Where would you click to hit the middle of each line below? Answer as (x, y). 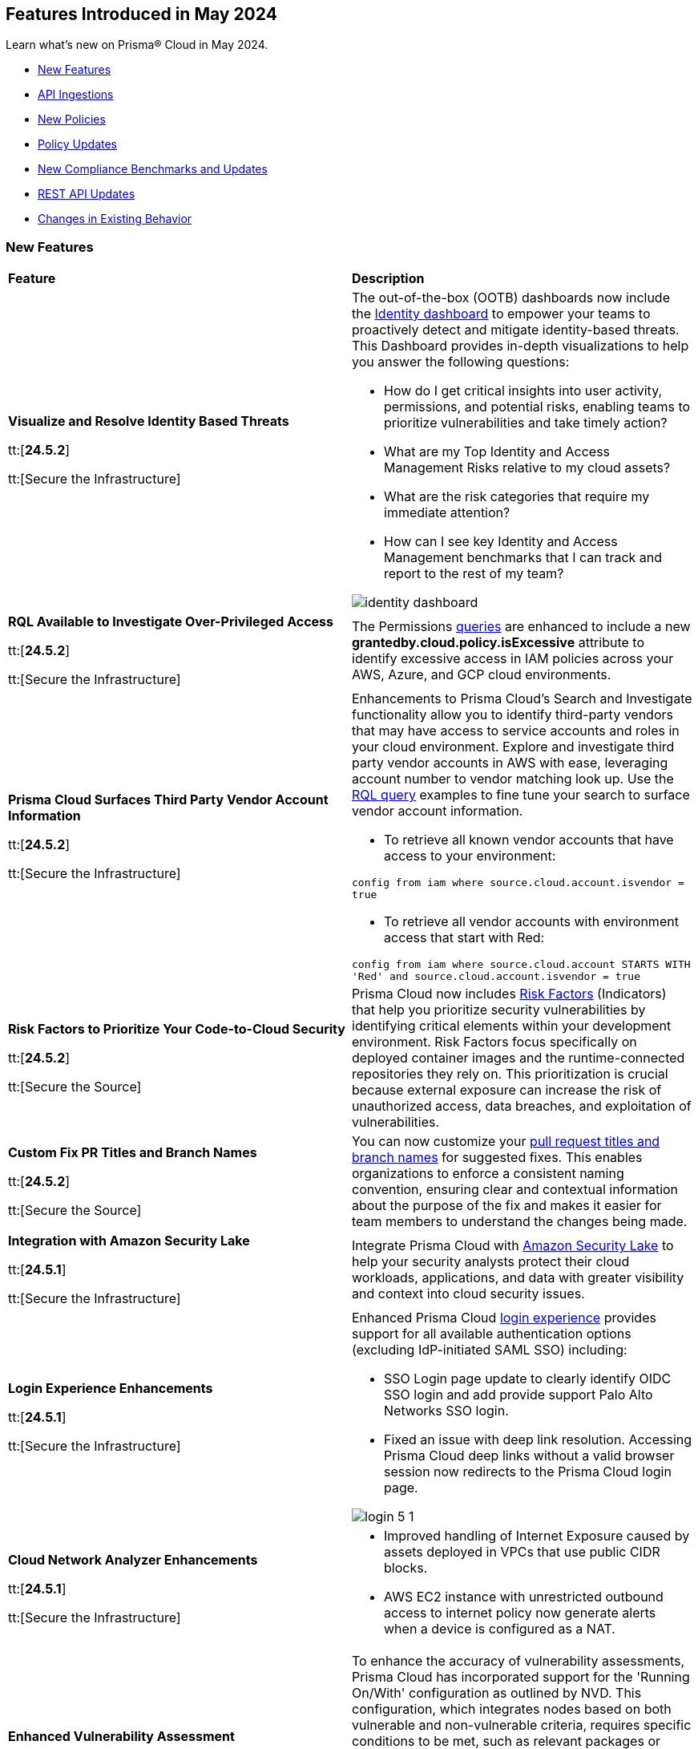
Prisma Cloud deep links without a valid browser (529, 1456)
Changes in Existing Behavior (115, 219)
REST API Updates (87, 194)
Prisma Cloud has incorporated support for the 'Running (521, 1677)
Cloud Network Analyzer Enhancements (133, 1560)
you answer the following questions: (461, 362)
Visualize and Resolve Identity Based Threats (149, 421)
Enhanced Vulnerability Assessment (121, 1737)
